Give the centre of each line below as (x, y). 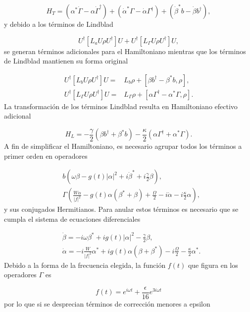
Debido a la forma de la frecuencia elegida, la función (85, 265)
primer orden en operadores (46, 156)
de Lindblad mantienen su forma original (66, 61)
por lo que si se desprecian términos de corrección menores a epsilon (107, 303)
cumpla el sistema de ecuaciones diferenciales (72, 218)
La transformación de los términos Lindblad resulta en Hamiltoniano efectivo (121, 106)
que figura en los (213, 265)
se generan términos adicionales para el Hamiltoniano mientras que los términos (125, 51)
